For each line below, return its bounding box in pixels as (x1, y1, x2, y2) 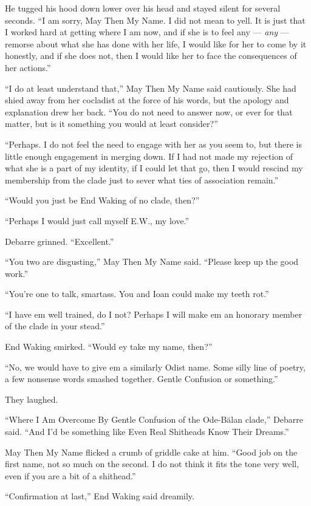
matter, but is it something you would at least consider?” (5, 117, 218, 130)
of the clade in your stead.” (5, 320, 105, 332)
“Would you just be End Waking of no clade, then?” (5, 194, 200, 207)
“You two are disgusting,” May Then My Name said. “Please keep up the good (5, 255, 299, 268)
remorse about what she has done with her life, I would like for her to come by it (5, 37, 307, 50)
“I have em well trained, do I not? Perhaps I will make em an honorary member (5, 307, 302, 320)
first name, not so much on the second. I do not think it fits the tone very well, (5, 457, 299, 470)
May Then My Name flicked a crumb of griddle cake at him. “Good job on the (5, 445, 298, 458)
